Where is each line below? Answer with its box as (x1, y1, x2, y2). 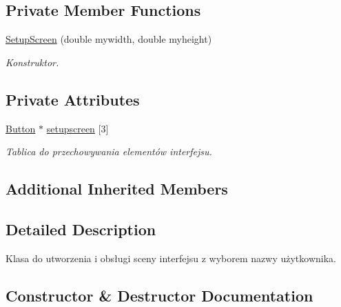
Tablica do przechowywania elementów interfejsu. (6, 144, 212, 159)
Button (6, 121, 36, 135)
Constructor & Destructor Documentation (6, 284, 313, 306)
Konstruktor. (6, 55, 59, 69)
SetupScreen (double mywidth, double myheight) (6, 32, 212, 46)
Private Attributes (6, 88, 140, 110)
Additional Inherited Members (6, 178, 228, 199)
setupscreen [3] (46, 121, 109, 135)
